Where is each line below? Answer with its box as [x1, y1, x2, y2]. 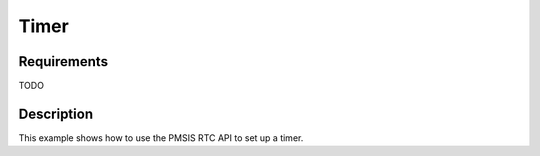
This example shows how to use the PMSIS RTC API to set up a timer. [18, 131, 304, 144]
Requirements [18, 53, 109, 70]
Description [18, 105, 94, 122]
